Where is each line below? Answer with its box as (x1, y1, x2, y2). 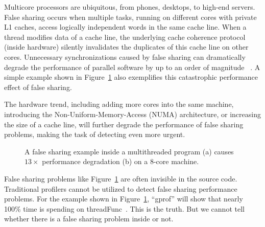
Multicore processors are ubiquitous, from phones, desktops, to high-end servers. (4, 2, 255, 12)
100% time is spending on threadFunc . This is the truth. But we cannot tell (4, 203, 245, 214)
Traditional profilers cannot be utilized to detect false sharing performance (4, 183, 237, 194)
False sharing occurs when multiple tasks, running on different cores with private (4, 11, 257, 22)
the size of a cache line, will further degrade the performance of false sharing (4, 119, 244, 129)
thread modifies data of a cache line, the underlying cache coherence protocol (4, 31, 246, 42)
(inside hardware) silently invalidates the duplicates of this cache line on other (4, 41, 249, 52)
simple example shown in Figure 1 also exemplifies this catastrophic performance (4, 72, 258, 82)
